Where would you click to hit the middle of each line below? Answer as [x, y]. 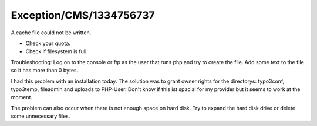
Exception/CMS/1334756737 [83, 15]
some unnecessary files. [41, 116]
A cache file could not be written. [51, 33]
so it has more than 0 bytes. [45, 71]
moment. [21, 97]
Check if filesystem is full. [57, 51]
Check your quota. [48, 43]
